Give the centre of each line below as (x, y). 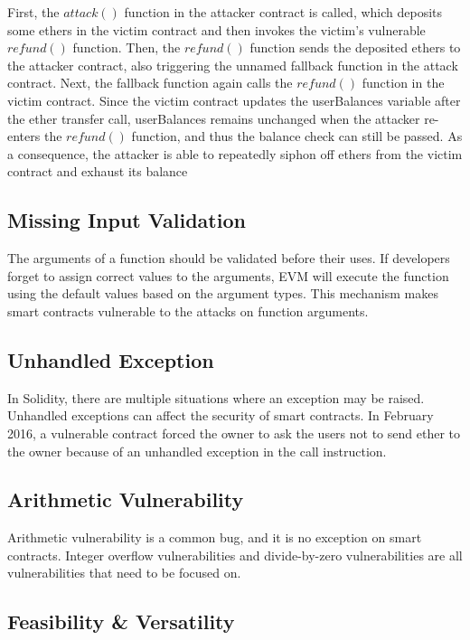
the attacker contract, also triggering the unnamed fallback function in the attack (233, 65)
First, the (33, 12)
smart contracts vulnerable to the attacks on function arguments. (188, 311)
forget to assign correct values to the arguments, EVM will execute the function (228, 275)
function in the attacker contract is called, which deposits (283, 12)
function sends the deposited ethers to (355, 47)
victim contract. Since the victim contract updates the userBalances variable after (234, 100)
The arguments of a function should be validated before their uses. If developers (229, 258)
